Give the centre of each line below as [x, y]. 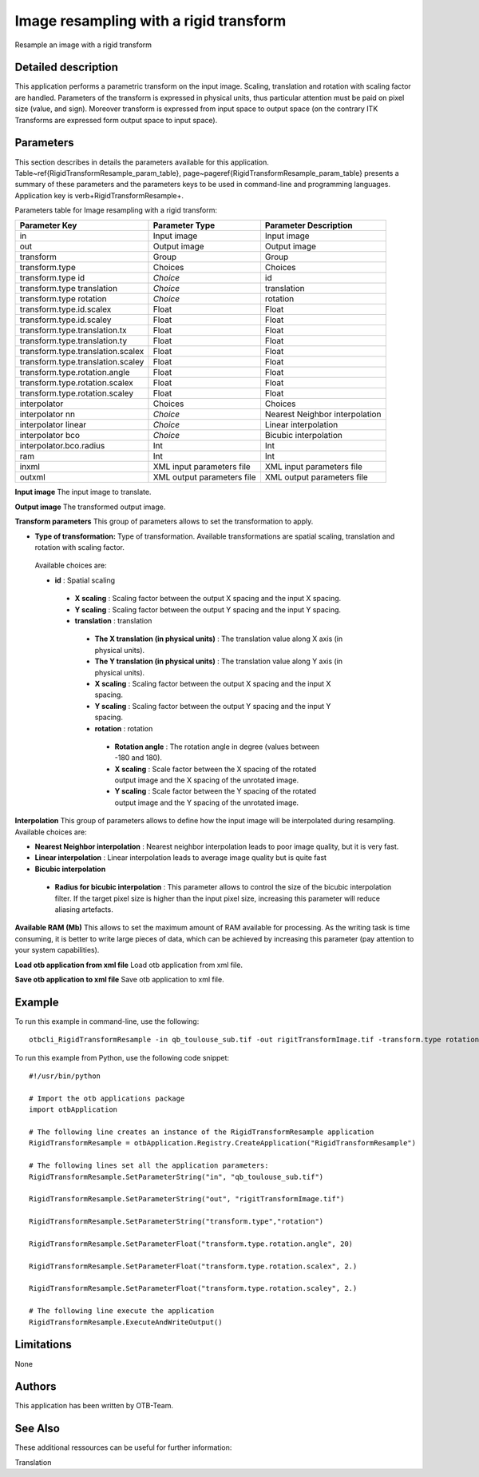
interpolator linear [53, 425]
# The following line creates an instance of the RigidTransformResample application [202, 1132]
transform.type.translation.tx [73, 330]
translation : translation [113, 621]
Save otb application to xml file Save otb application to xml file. [119, 979]
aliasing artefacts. [84, 909]
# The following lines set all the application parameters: [149, 1166]
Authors [36, 1387]
